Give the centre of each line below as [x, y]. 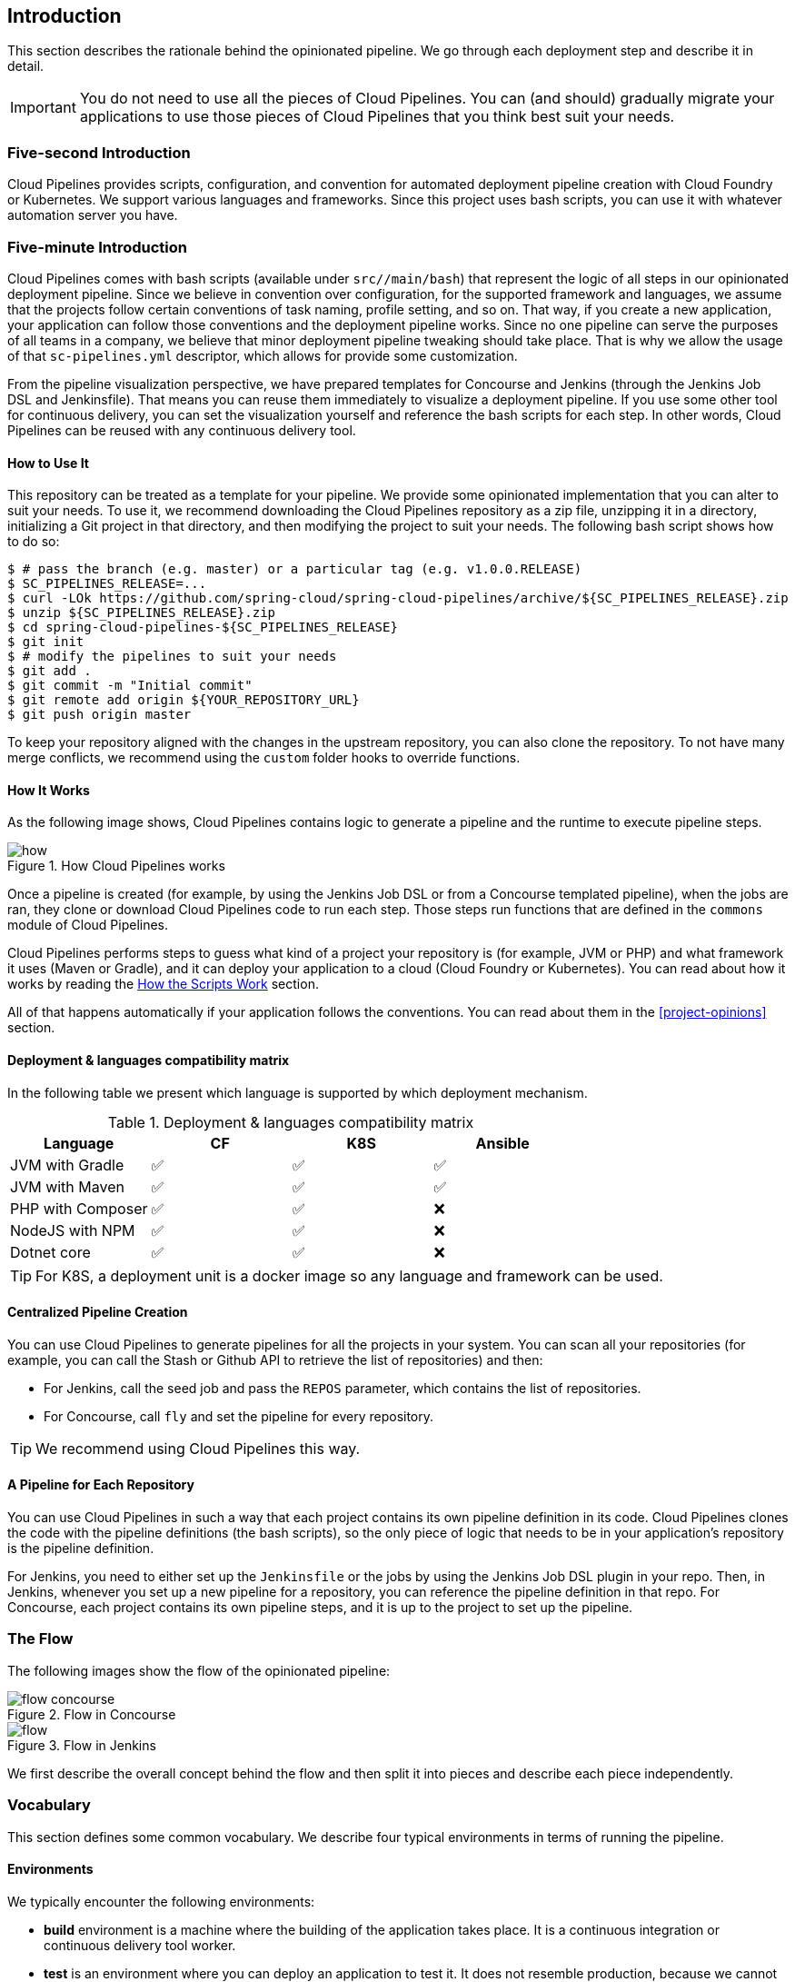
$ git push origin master [99, 715]
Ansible [502, 1143]
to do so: [34, 542]
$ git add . [50, 671]
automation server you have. [93, 215]
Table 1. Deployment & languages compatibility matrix [291, 1122]
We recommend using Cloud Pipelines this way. [198, 1448]
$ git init [46, 642]
